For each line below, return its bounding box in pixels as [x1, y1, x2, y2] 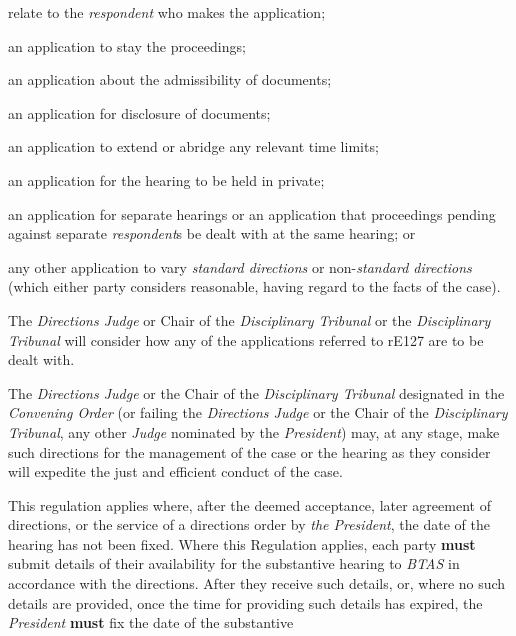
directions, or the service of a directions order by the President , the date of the [8, 514, 490, 535]
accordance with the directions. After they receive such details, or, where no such [8, 573, 506, 594]
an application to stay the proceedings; [8, 35, 246, 56]
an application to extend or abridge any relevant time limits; [8, 136, 379, 157]
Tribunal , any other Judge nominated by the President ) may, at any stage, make [8, 421, 500, 442]
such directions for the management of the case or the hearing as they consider [8, 441, 491, 462]
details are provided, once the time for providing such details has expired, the [8, 592, 483, 613]
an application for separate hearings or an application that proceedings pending [8, 203, 496, 224]
